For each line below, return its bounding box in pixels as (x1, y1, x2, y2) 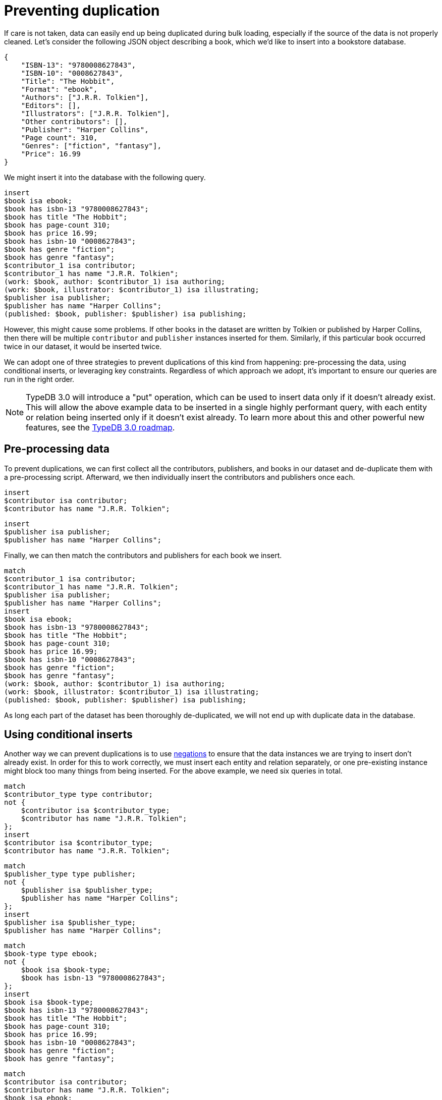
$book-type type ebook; (4, 950, 98, 958)
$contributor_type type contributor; (4, 790, 153, 799)
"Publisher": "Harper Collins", (21, 125, 149, 134)
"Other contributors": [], (21, 117, 128, 126)
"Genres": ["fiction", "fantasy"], (21, 141, 161, 150)
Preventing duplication (4, 2, 160, 19)
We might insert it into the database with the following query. (4, 173, 206, 182)
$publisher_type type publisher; (4, 870, 136, 878)
